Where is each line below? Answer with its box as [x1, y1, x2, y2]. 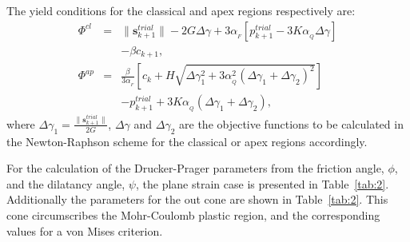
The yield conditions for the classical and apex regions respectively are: [6, 2, 356, 18]
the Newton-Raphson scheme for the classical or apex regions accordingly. [6, 133, 368, 149]
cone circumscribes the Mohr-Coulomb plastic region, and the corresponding [6, 207, 380, 224]
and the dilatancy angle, [6, 175, 125, 192]
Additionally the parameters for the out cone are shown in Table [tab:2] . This [6, 191, 388, 208]
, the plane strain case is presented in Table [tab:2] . [135, 175, 389, 192]
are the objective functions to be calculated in [179, 115, 404, 132]
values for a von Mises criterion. [6, 222, 163, 239]
